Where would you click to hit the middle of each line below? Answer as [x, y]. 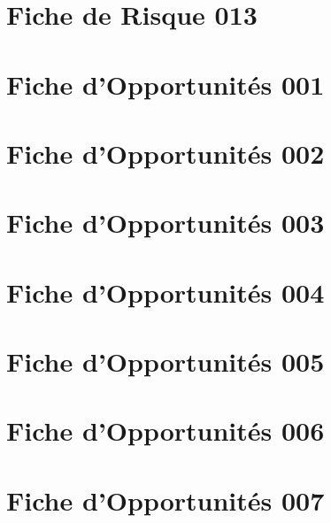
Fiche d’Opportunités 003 [165, 223]
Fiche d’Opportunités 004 [165, 292]
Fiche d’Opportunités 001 [165, 84]
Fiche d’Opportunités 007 [165, 500]
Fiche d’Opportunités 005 [165, 361]
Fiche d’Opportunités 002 [165, 153]
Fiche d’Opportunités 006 [165, 431]
